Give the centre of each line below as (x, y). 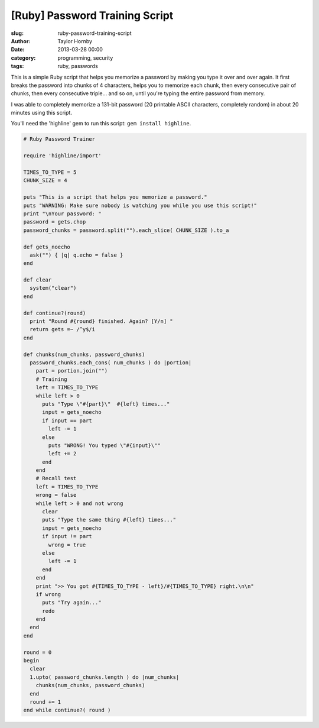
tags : (17, 66)
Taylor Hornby (75, 41)
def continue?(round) (55, 313)
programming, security (85, 58)
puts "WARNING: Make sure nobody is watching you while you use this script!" (140, 205)
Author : (21, 41)
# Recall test (56, 478)
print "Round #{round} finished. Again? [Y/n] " (102, 321)
